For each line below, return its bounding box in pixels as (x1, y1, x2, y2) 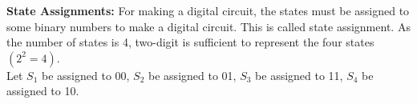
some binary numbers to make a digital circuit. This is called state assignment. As (6, 18, 411, 34)
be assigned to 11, (255, 66, 343, 83)
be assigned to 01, (148, 66, 237, 83)
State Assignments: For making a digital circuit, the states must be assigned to (6, 2, 410, 18)
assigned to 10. (6, 82, 79, 99)
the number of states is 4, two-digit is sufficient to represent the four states (6, 34, 374, 50)
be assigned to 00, (42, 66, 130, 83)
